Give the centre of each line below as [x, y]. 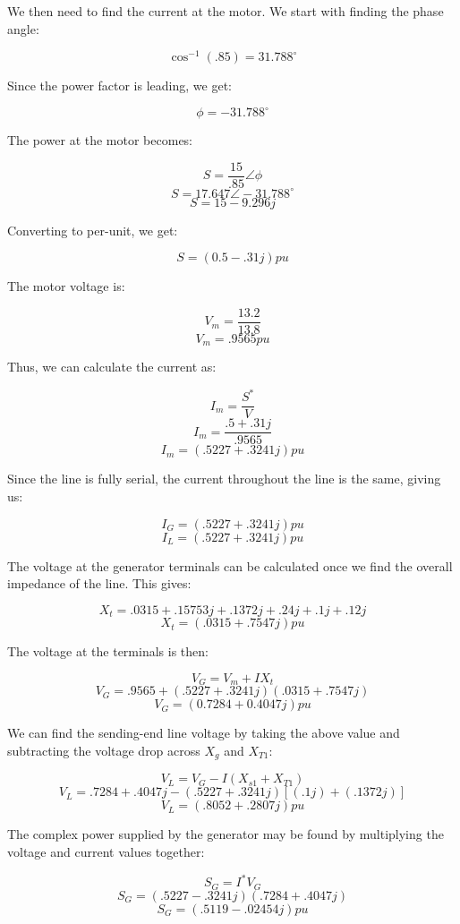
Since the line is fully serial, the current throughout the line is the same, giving [224, 479]
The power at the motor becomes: [100, 140]
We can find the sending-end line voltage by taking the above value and [204, 733]
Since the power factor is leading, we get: [119, 86]
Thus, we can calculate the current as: [112, 367]
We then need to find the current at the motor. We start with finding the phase [226, 11]
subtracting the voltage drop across [104, 750]
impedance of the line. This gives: [99, 583]
